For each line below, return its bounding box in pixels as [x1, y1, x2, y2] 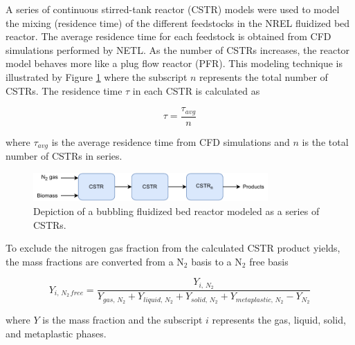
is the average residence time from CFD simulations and [51, 134, 290, 149]
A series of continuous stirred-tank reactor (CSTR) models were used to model [6, 2, 340, 16]
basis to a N [191, 254, 242, 268]
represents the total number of [199, 69, 328, 84]
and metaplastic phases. [6, 326, 107, 340]
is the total [302, 134, 349, 149]
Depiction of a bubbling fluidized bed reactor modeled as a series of [33, 203, 320, 218]
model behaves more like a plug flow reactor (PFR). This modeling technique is [6, 56, 343, 71]
